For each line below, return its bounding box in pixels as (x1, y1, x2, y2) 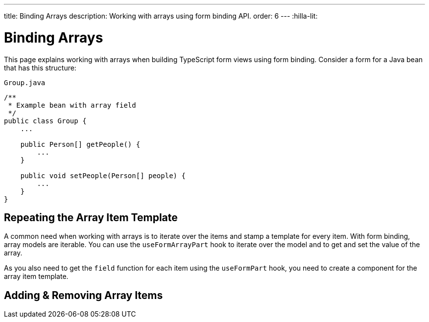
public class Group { (4, 116, 87, 125)
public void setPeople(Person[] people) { (20, 171, 186, 180)
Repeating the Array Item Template (4, 211, 178, 224)
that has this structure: (4, 63, 76, 72)
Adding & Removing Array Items (4, 289, 163, 301)
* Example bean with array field (8, 101, 136, 109)
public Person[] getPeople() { (20, 140, 141, 148)
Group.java (4, 78, 46, 87)
